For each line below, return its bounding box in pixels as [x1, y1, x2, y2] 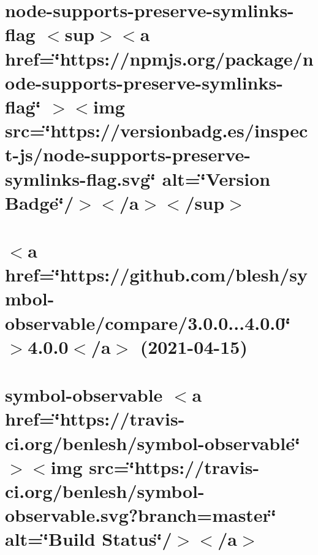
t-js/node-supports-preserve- [5, 142, 251, 167]
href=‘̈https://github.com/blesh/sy [5, 262, 308, 287]
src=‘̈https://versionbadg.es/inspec [5, 118, 308, 143]
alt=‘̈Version [162, 166, 271, 191]
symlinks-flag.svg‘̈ [5, 166, 156, 191]
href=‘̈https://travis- [5, 406, 185, 431]
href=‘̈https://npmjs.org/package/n [5, 45, 314, 71]
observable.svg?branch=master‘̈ [5, 502, 276, 527]
